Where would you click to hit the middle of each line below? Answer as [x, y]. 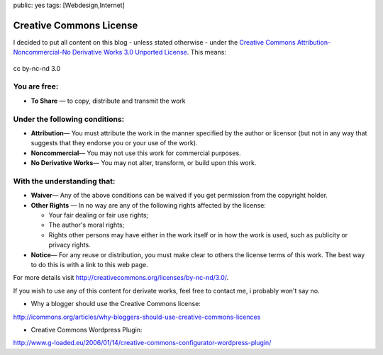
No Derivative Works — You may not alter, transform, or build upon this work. [144, 163]
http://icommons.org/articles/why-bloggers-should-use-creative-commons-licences [137, 317]
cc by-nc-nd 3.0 [37, 68]
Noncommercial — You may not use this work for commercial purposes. [136, 153]
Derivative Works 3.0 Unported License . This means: [149, 52]
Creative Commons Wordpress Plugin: [87, 329]
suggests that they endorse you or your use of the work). [114, 143]
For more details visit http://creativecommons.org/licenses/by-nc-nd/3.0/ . [121, 278]
